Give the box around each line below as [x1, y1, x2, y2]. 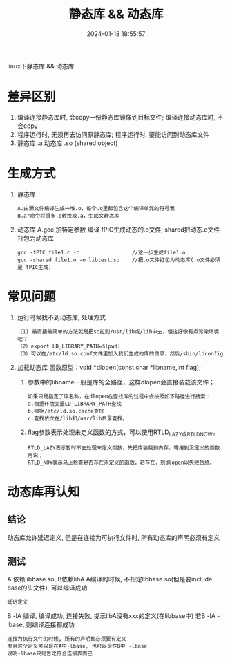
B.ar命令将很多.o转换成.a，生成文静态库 [17, 212, 119, 219]
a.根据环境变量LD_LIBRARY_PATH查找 [27, 400, 122, 407]
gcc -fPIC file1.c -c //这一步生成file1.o [17, 249, 186, 256]
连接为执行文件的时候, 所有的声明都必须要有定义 [7, 635, 126, 643]
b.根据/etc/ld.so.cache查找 [27, 407, 105, 415]
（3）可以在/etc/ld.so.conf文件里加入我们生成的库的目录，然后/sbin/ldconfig [17, 350, 224, 357]
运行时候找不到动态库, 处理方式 [17, 312, 106, 321]
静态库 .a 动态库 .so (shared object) [17, 139, 118, 147]
